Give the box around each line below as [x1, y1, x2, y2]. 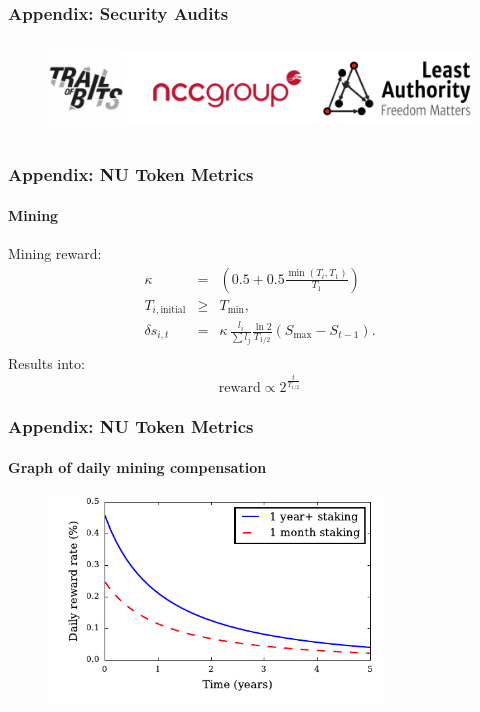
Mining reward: [8, 242, 102, 263]
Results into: [8, 353, 85, 374]
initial [160, 305, 186, 316]
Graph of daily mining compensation [8, 456, 267, 477]
